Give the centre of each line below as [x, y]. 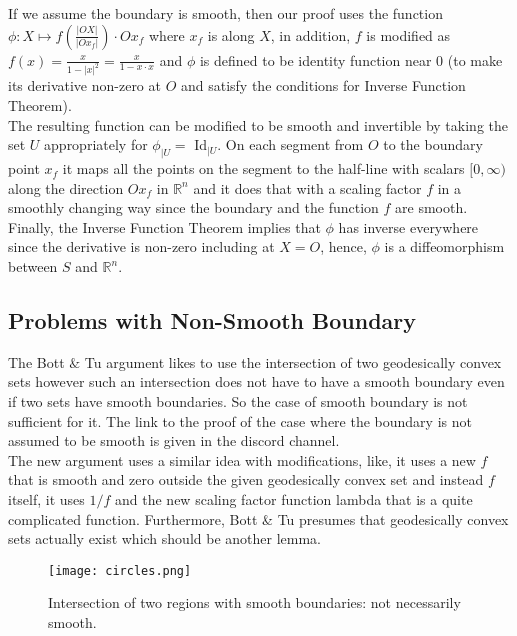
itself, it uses [46, 498]
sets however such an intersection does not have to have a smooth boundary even [256, 381]
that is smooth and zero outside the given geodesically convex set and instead [246, 479]
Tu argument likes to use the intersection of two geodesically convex [293, 361]
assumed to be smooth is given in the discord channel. [174, 440]
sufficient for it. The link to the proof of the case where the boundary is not [240, 420]
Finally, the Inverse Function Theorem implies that [164, 226]
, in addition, [310, 34]
